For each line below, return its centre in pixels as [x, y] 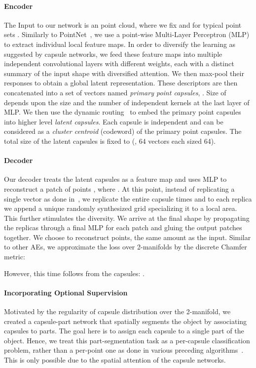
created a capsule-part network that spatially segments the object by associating [126, 321]
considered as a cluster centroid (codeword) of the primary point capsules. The [123, 131]
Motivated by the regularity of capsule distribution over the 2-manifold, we [117, 311]
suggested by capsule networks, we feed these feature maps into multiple [113, 54]
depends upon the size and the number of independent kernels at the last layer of [127, 102]
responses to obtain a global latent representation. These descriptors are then [121, 83]
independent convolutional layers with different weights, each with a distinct [119, 63]
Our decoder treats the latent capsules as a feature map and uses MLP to [115, 179]
